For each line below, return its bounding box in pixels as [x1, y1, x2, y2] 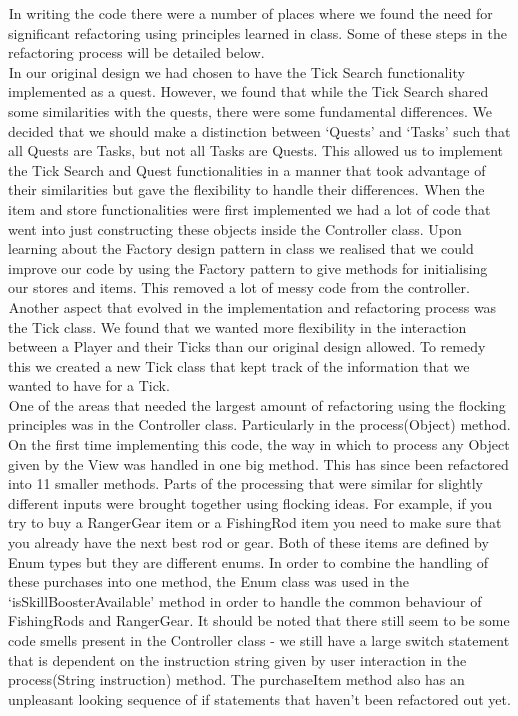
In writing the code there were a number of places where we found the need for [8, 3, 493, 23]
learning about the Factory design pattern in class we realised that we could [8, 238, 474, 259]
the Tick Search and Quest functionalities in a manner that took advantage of [8, 159, 486, 180]
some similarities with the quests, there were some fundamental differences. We [8, 100, 493, 121]
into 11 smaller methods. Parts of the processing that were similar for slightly [8, 473, 484, 494]
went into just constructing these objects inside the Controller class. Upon [8, 218, 462, 239]
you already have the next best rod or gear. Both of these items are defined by [8, 532, 489, 553]
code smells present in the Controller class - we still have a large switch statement [8, 630, 510, 650]
